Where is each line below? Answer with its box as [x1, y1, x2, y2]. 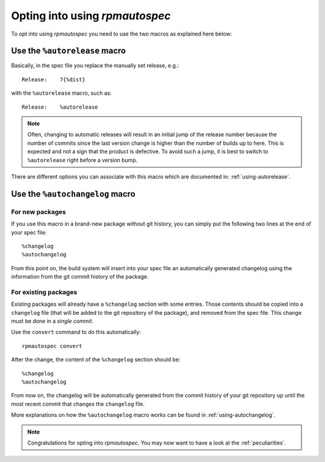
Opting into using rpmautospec [11, 9, 171, 22]
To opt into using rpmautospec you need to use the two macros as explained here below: [11, 30, 232, 37]
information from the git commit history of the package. [11, 273, 149, 280]
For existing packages [11, 288, 78, 296]
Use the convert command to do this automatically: [11, 329, 141, 336]
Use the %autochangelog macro [11, 189, 135, 199]
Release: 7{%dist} [22, 76, 85, 83]
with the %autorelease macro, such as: [11, 89, 112, 97]
